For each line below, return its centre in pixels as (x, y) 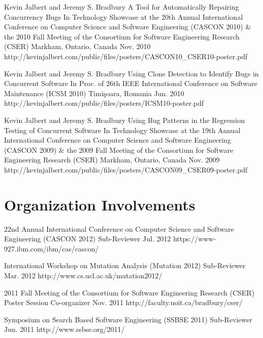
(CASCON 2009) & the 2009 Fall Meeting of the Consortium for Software (119, 150)
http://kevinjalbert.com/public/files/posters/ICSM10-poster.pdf (104, 103)
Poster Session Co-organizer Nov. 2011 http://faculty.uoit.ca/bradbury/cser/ (123, 302)
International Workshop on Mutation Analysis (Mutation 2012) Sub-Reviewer (125, 265)
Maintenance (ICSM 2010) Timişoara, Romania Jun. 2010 (94, 93)
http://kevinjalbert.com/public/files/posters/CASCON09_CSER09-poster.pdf (126, 169)
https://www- (195, 239)
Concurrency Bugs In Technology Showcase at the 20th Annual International (124, 16)
